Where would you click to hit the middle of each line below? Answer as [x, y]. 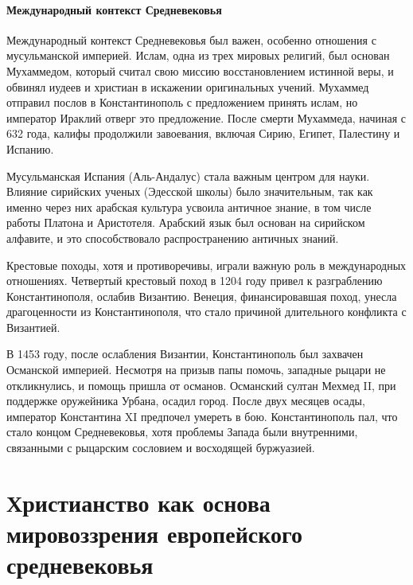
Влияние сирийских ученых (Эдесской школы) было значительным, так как [190, 191]
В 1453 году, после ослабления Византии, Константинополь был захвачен [185, 354]
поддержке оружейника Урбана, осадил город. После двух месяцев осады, [186, 401]
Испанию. [30, 148]
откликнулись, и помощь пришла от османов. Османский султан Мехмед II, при [201, 385]
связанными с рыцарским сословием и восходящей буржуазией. [161, 448]
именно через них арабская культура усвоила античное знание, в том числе [189, 207]
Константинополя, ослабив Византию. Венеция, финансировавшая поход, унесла [202, 296]
